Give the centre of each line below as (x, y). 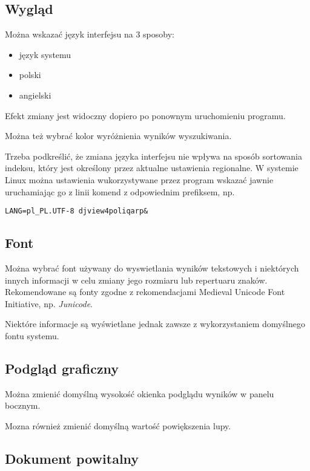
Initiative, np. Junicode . (49, 303)
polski (30, 75)
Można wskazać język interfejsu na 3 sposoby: (90, 34)
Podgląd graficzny (62, 368)
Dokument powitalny (72, 458)
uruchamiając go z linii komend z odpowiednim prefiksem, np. (120, 191)
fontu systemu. (32, 335)
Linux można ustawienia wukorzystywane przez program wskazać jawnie (139, 179)
